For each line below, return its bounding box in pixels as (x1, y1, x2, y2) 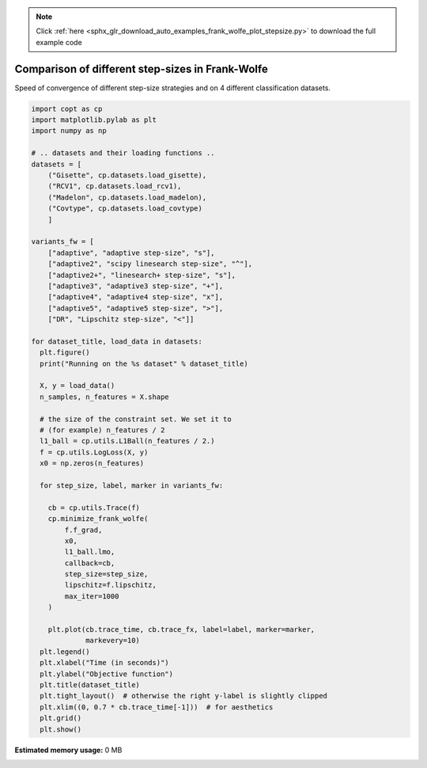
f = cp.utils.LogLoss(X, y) (40, 447, 149, 457)
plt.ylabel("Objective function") (40, 669, 174, 679)
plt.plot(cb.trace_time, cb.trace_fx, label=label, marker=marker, (47, 625, 316, 634)
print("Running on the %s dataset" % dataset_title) (40, 359, 248, 368)
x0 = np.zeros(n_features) (40, 459, 145, 468)
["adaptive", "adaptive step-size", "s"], (47, 248, 215, 257)
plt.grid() (40, 713, 82, 723)
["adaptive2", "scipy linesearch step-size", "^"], (47, 260, 253, 268)
